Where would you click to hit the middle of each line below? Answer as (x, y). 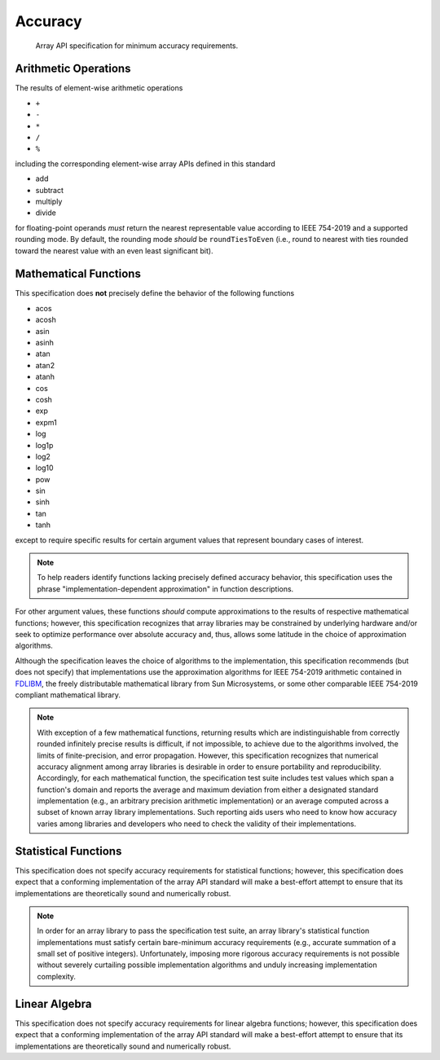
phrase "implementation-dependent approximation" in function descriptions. (165, 589)
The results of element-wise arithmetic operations (99, 88)
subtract (50, 190)
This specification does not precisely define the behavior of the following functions (155, 293)
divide (46, 213)
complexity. (57, 976)
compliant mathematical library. (68, 695)
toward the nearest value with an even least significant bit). (114, 251)
